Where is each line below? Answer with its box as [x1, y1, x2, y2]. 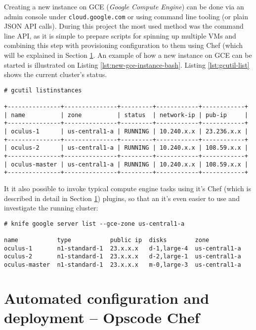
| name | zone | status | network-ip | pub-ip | [4, 111, 248, 119]
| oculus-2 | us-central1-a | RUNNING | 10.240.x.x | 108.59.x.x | [4, 144, 248, 152]
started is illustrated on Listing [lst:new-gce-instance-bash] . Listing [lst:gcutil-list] [4, 59, 250, 70]
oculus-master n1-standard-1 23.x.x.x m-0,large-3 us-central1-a [4, 261, 241, 269]
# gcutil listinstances [4, 86, 82, 94]
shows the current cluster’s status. [4, 69, 107, 80]
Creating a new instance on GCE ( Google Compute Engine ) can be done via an [4, 1, 244, 11]
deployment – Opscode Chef [4, 307, 200, 328]
